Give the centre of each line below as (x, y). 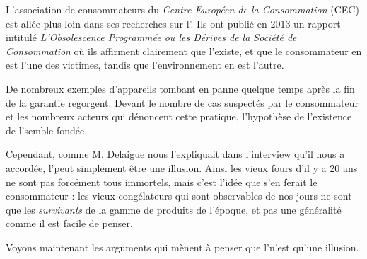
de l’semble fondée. (47, 130)
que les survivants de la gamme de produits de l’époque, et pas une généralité (174, 209)
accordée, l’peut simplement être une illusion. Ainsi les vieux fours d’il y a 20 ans (182, 167)
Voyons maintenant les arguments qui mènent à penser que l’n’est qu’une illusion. (182, 247)
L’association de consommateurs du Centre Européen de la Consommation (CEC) (182, 9)
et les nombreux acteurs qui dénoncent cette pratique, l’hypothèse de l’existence (179, 116)
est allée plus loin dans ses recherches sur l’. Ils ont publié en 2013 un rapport (173, 23)
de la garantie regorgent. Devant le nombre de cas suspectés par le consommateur (182, 102)
